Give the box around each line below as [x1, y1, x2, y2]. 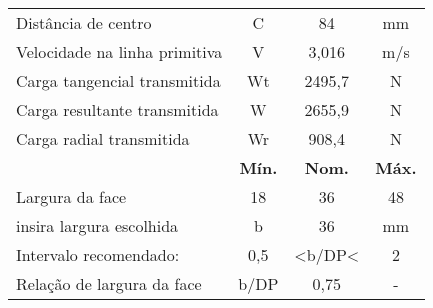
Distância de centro [16, 11, 152, 34]
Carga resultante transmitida [16, 98, 219, 121]
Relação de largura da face [16, 272, 202, 295]
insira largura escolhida [16, 214, 179, 237]
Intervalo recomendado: [16, 243, 180, 266]
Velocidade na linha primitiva [16, 40, 223, 63]
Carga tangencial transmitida [16, 69, 221, 92]
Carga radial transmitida [16, 127, 190, 150]
